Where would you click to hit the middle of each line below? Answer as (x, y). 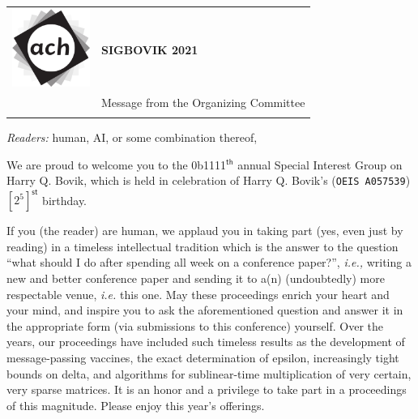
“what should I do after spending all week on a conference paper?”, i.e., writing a (209, 262)
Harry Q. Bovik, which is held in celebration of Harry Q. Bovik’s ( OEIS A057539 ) (209, 180)
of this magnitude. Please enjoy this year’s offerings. (136, 405)
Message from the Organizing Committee (203, 102)
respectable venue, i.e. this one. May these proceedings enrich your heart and (198, 294)
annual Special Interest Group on (320, 164)
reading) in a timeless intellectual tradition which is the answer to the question (203, 246)
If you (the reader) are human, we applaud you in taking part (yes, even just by (205, 231)
